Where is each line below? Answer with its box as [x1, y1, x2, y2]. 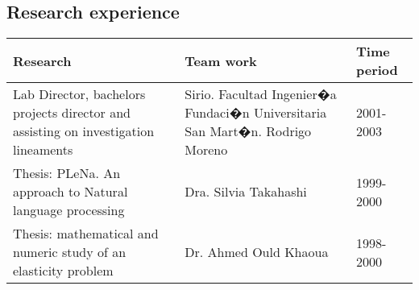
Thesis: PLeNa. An [13, 164, 121, 183]
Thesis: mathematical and [13, 224, 159, 243]
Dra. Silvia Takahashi [185, 182, 307, 201]
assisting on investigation [13, 122, 155, 141]
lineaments [13, 140, 73, 159]
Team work [185, 51, 257, 70]
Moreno [185, 140, 228, 159]
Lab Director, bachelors [13, 85, 146, 104]
